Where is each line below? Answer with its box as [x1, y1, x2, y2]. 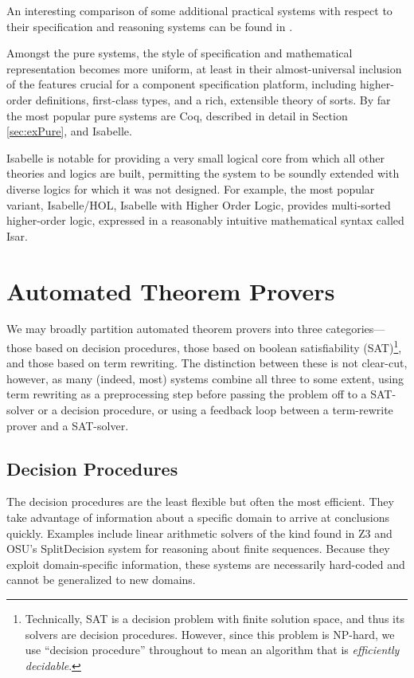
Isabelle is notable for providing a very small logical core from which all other [6, 149, 385, 166]
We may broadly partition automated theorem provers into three [6, 320, 322, 337]
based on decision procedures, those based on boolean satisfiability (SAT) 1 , [35, 337, 402, 355]
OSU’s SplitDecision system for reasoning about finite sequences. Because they [6, 540, 390, 557]
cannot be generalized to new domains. [6, 571, 196, 588]
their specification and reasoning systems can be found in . [6, 18, 293, 34]
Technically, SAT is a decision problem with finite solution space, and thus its [25, 610, 404, 627]
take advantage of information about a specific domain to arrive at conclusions [6, 509, 390, 526]
